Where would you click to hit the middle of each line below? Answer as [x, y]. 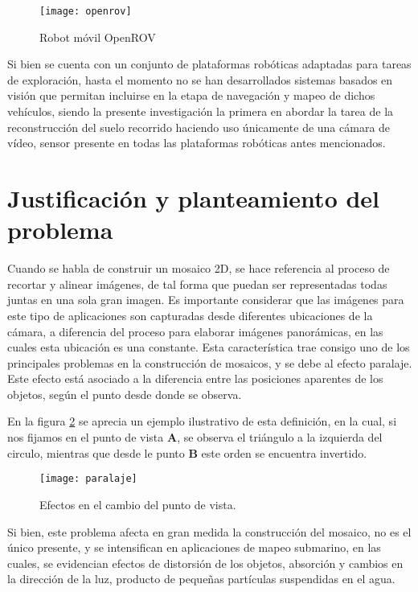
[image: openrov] [86, 11]
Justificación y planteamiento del [194, 198]
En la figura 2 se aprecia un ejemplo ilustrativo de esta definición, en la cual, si [202, 421]
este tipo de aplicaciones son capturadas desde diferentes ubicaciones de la [190, 315]
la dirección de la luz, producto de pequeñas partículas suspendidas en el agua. [201, 579]
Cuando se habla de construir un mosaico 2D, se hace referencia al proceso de [199, 268]
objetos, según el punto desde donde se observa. [125, 394]
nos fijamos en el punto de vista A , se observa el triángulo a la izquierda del [195, 437]
